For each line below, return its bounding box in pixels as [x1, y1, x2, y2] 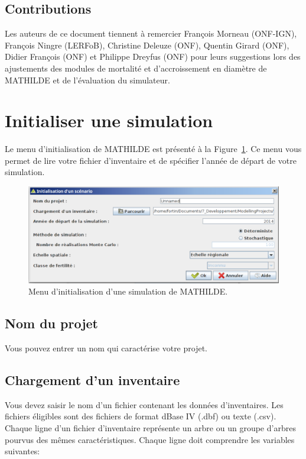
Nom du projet [5, 314, 98, 332]
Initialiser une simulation [5, 108, 213, 132]
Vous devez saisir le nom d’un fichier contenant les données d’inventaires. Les [5, 398, 284, 410]
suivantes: [5, 445, 40, 457]
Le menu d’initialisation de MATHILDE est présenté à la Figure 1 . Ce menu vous [5, 143, 302, 155]
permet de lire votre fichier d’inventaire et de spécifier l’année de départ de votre [5, 154, 297, 166]
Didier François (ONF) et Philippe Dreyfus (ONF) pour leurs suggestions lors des [5, 50, 301, 63]
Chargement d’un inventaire [5, 371, 180, 389]
